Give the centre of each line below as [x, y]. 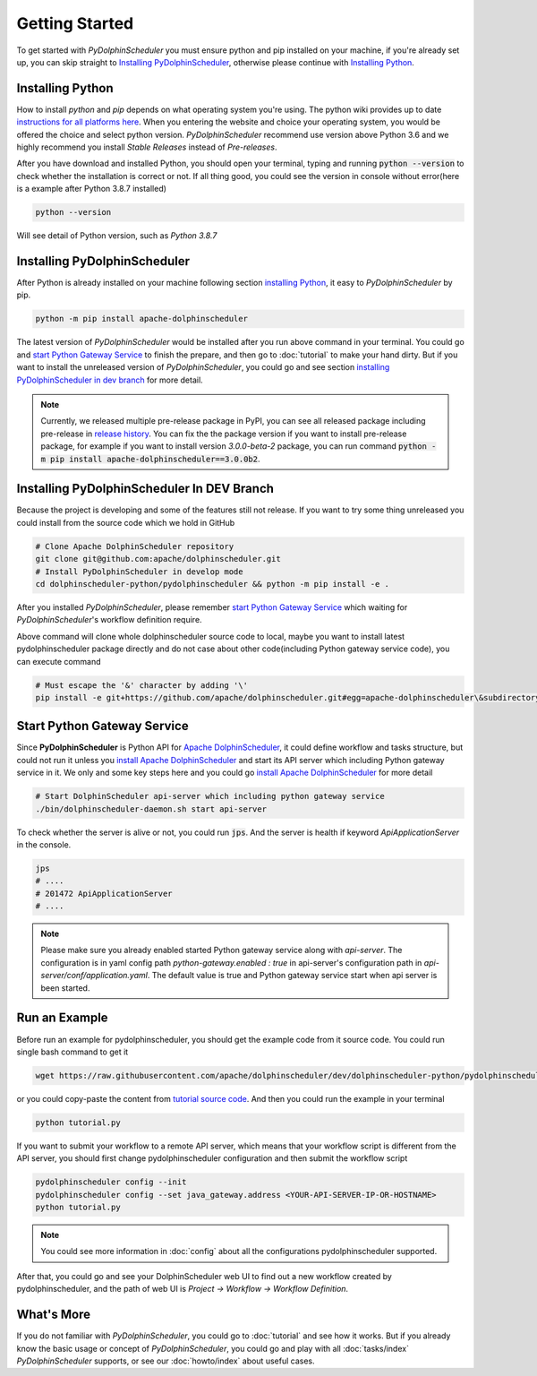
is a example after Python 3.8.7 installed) [92, 189]
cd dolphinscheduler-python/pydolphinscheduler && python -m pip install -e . [212, 584]
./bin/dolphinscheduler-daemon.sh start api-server [151, 809]
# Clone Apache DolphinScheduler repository [135, 546]
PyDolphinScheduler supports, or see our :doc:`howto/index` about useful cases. [166, 1361]
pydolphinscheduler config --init [111, 1182]
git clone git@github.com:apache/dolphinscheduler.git [158, 559]
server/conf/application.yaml [94, 976]
